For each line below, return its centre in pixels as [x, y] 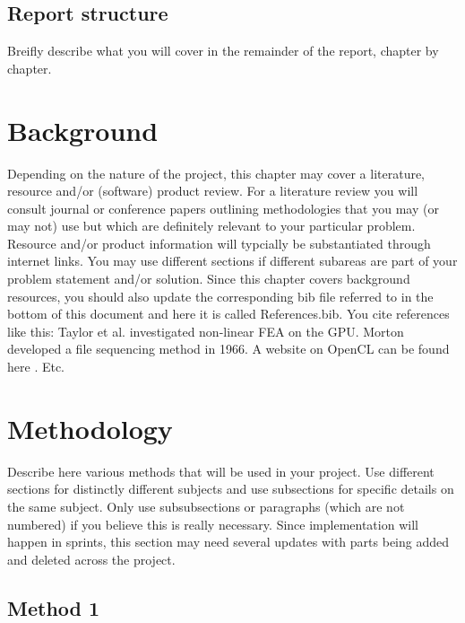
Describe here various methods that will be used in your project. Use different [221, 471]
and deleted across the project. [91, 559]
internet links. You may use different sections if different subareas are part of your [232, 261]
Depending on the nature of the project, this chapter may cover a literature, [216, 173]
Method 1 [54, 607]
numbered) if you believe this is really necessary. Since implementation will [213, 524]
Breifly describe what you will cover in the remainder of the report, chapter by [223, 51]
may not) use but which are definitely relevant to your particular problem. [211, 226]
